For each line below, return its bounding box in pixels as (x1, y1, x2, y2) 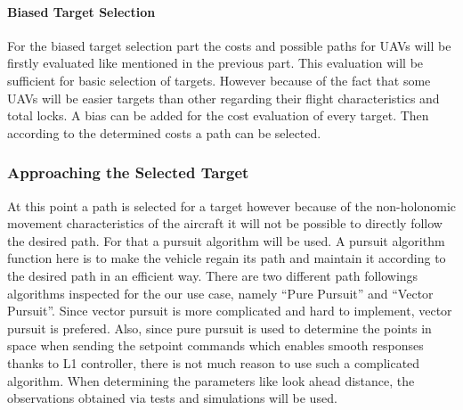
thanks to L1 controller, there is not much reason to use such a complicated (7, 353, 420, 372)
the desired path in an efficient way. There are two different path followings (7, 266, 418, 284)
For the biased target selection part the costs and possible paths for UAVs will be (7, 36, 451, 54)
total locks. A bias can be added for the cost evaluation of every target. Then (7, 106, 429, 125)
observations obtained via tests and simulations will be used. (7, 389, 337, 407)
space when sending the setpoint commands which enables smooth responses (7, 336, 424, 355)
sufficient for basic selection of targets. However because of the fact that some (7, 70, 431, 89)
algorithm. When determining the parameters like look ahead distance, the (7, 371, 415, 389)
